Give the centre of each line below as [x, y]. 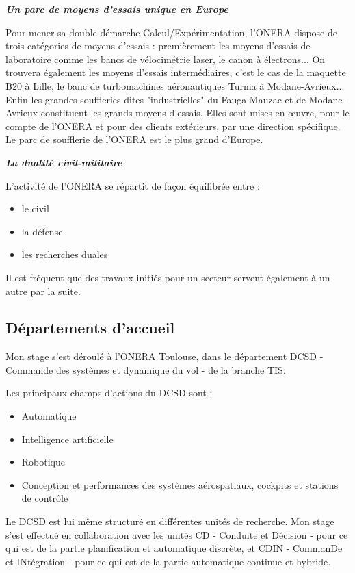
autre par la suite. [43, 291]
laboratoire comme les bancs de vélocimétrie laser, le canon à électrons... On [166, 59]
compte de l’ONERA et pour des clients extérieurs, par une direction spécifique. [173, 126]
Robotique [43, 462]
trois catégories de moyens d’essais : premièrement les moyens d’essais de [158, 46]
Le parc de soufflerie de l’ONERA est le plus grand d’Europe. [134, 139]
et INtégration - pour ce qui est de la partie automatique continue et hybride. [168, 561]
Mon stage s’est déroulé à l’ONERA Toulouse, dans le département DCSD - [165, 356]
